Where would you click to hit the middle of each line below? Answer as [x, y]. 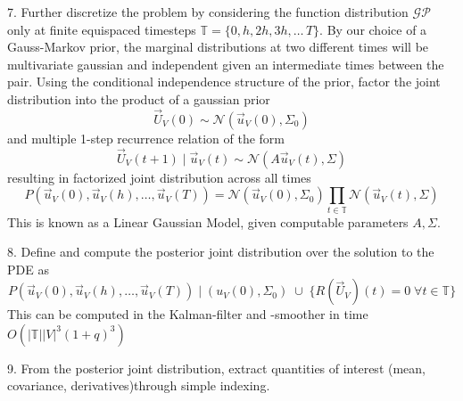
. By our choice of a [373, 29]
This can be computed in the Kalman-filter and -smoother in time [188, 314]
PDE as [28, 269]
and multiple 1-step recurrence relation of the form [146, 138]
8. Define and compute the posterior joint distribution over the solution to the [221, 252]
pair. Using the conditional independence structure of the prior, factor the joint [224, 82]
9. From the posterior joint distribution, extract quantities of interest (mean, [216, 368]
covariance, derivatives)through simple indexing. [139, 385]
